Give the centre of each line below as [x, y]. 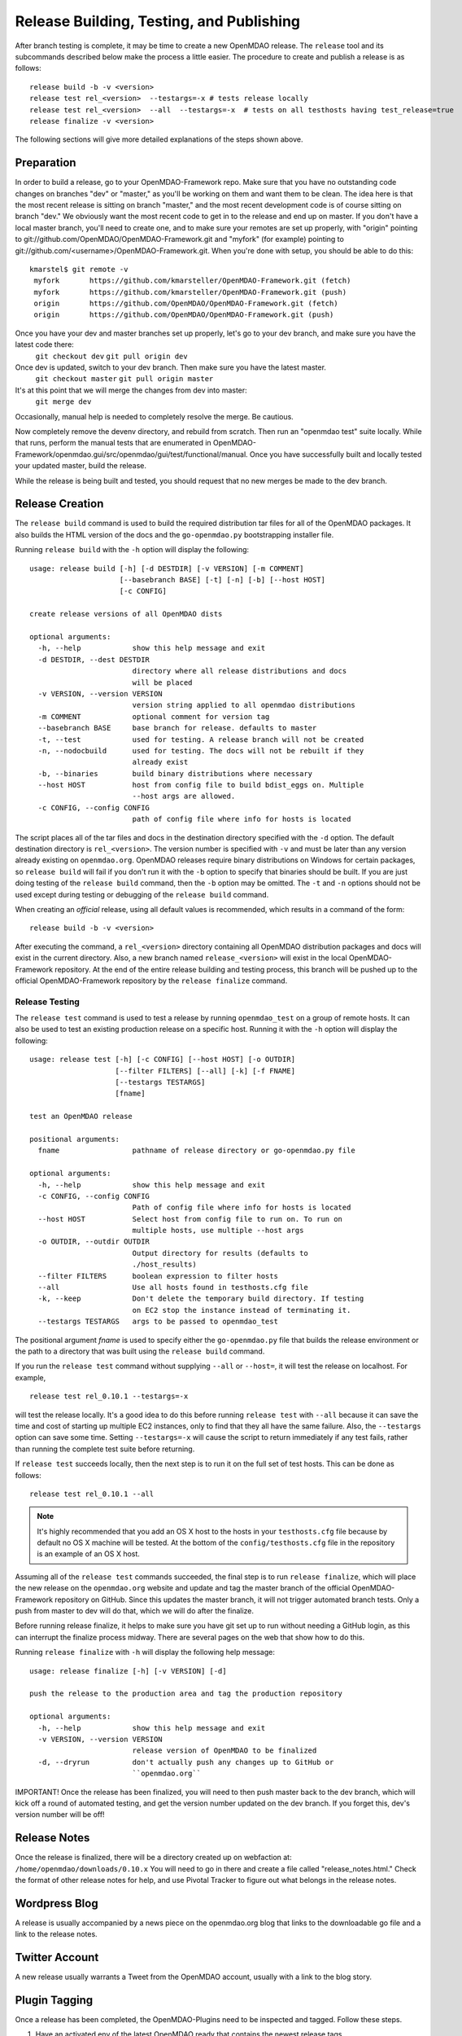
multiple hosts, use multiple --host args [218, 1231]
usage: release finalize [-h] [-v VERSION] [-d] [128, 1671]
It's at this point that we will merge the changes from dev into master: [131, 390]
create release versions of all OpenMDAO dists [126, 614]
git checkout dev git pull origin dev [111, 356]
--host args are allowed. [184, 796]
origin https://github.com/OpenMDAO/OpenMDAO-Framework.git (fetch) [186, 304]
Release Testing [48, 1002]
